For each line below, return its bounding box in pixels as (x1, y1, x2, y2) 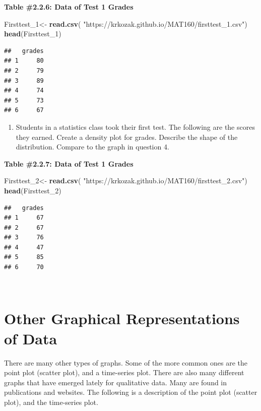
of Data (4, 328, 57, 348)
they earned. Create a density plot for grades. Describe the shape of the (16, 131, 238, 142)
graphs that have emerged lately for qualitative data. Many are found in (4, 377, 227, 387)
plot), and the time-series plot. (4, 396, 98, 407)
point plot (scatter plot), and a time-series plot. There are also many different (4, 367, 244, 378)
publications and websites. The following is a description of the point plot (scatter (4, 387, 257, 397)
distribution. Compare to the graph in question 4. (16, 141, 169, 152)
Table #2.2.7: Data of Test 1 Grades (4, 158, 134, 169)
